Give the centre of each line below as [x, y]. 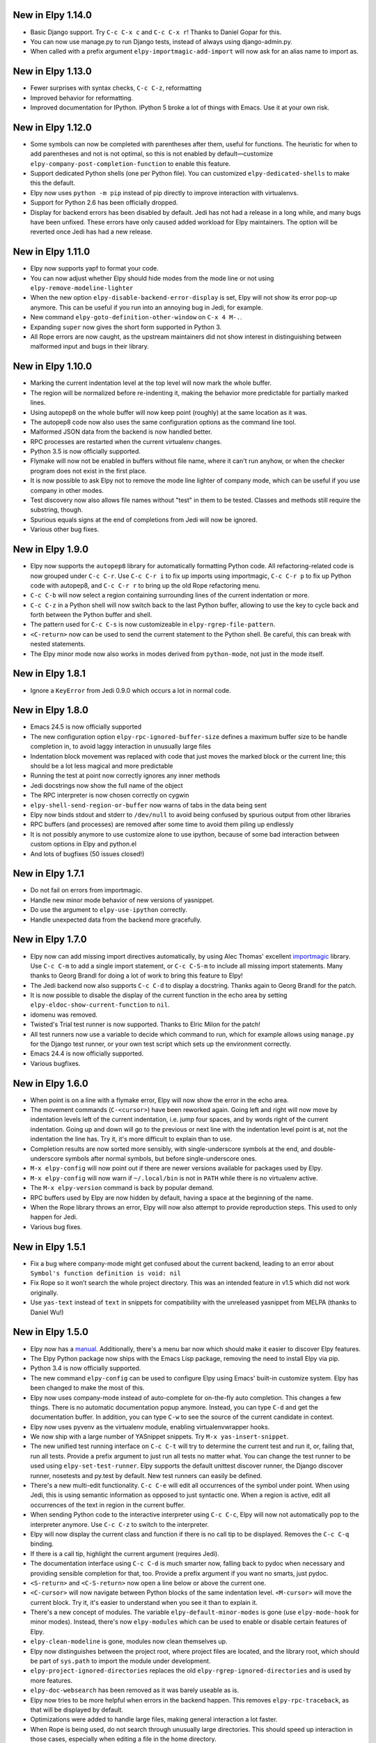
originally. [44, 1293]
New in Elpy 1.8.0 [50, 710]
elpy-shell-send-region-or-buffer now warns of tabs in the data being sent [149, 805]
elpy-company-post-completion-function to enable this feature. [131, 163]
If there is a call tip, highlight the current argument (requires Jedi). [125, 1553]
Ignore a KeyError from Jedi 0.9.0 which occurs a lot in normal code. [131, 690]
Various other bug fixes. [65, 529]
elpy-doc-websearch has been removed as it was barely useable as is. [135, 1690]
